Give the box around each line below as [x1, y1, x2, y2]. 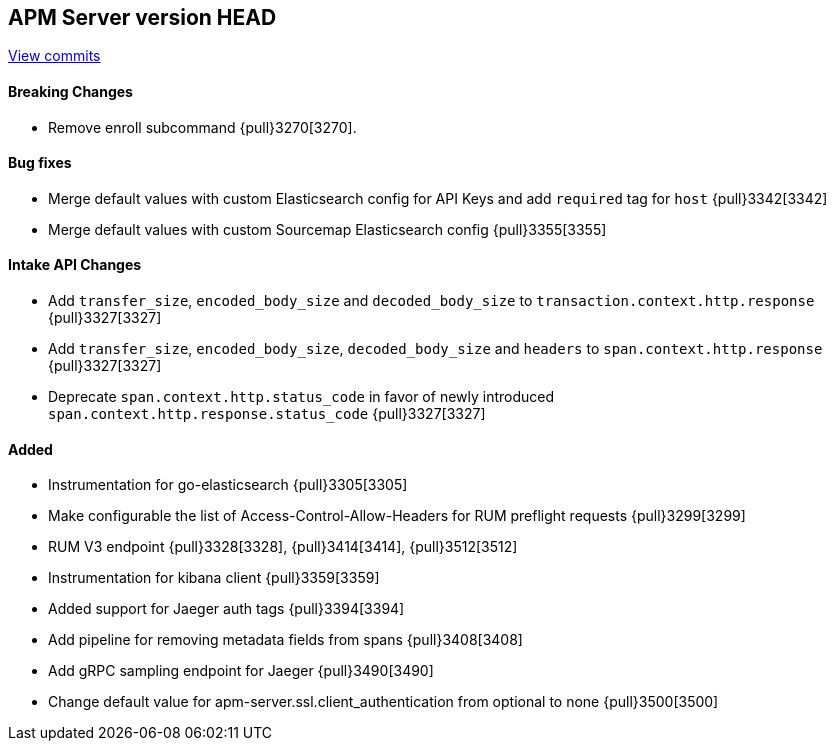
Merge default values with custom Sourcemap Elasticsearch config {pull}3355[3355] [48, 220, 607, 238]
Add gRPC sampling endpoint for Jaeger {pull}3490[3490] [48, 662, 434, 680]
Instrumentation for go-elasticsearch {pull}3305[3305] [48, 476, 408, 494]
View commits [8, 47, 101, 65]
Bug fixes [8, 154, 72, 172]
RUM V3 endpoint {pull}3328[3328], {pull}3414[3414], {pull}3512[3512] [48, 538, 518, 556]
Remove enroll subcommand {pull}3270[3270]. [48, 118, 357, 136]
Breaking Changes [8, 83, 133, 101]
